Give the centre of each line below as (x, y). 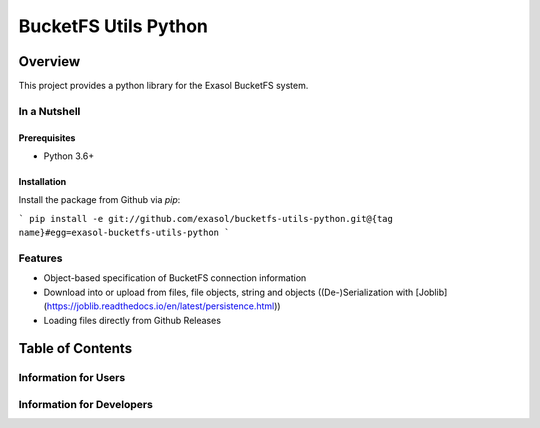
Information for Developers (86, 404)
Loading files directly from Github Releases (132, 320)
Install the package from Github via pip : (99, 200)
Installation (42, 182)
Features (40, 258)
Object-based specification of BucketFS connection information (175, 278)
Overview (49, 61)
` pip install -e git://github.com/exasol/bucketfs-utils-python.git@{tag (206, 218)
